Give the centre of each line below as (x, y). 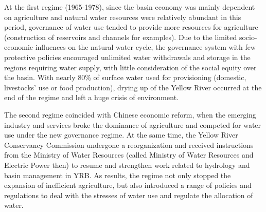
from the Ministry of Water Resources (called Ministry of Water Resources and (129, 155)
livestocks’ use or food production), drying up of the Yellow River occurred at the (133, 87)
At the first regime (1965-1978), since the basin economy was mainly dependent (130, 7)
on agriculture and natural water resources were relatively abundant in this (123, 17)
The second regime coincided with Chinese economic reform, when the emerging (130, 114)
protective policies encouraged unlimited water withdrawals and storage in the (127, 57)
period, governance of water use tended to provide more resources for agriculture (131, 27)
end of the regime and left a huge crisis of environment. (91, 97)
